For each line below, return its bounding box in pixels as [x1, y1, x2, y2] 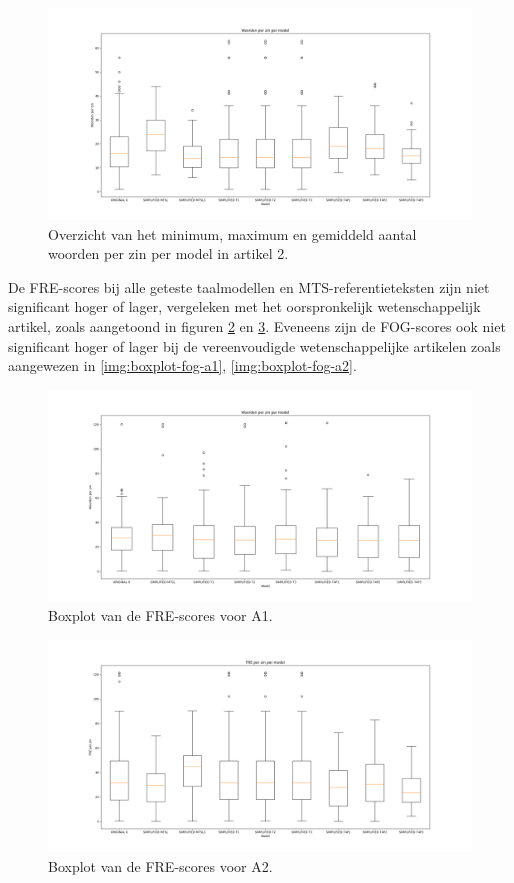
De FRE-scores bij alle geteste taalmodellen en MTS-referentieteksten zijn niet [8, 276, 490, 297]
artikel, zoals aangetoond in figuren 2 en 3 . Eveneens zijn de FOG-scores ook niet [8, 315, 506, 336]
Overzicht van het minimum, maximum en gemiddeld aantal [48, 223, 417, 244]
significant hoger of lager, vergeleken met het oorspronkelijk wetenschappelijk [8, 296, 481, 317]
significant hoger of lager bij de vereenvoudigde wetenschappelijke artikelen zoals [8, 335, 501, 356]
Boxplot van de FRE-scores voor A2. [48, 855, 273, 876]
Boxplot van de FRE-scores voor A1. [48, 605, 273, 626]
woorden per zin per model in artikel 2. [48, 243, 289, 264]
